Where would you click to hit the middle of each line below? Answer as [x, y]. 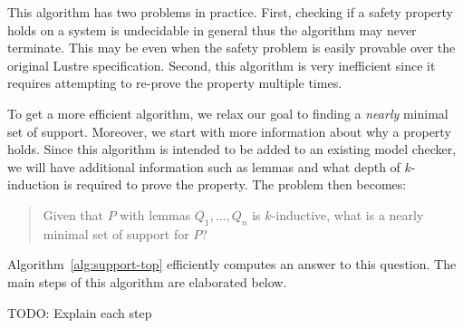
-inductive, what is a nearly [347, 214]
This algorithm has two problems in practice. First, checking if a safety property [230, 12]
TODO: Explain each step [80, 312]
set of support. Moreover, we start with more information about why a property [229, 131]
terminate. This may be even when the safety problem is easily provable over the [231, 48]
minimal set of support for [116, 233]
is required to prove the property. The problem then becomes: [235, 184]
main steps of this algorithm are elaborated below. [147, 281]
